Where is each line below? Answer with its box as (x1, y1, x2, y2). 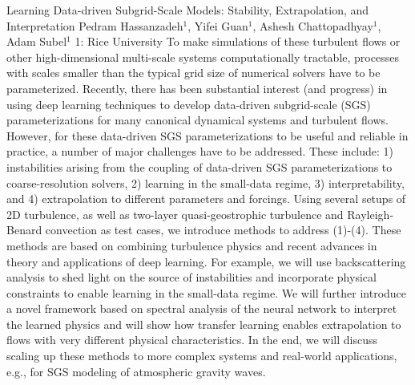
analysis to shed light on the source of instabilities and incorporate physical (6, 269, 377, 286)
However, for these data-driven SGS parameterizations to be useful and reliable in (6, 127, 409, 144)
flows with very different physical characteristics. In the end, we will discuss (6, 331, 378, 348)
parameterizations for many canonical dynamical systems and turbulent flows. (6, 111, 389, 128)
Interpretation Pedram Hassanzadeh (6, 17, 183, 34)
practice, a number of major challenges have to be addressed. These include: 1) (6, 143, 394, 160)
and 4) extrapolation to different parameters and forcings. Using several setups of (6, 190, 406, 207)
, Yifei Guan (187, 17, 248, 34)
